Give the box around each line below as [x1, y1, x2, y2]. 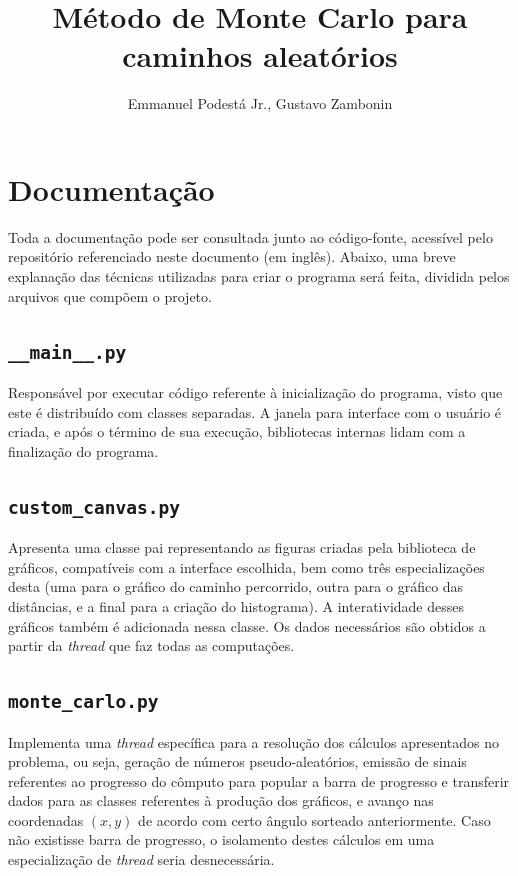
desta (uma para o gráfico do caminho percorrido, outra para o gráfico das [8, 576, 464, 597]
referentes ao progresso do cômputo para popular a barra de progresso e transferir [8, 770, 510, 791]
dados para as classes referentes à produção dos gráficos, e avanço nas [8, 790, 434, 811]
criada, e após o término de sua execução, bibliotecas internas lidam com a [8, 421, 466, 442]
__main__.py [8, 341, 127, 363]
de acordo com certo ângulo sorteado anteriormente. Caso [138, 809, 491, 830]
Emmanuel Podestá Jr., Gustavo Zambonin [127, 93, 393, 114]
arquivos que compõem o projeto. [8, 285, 212, 306]
